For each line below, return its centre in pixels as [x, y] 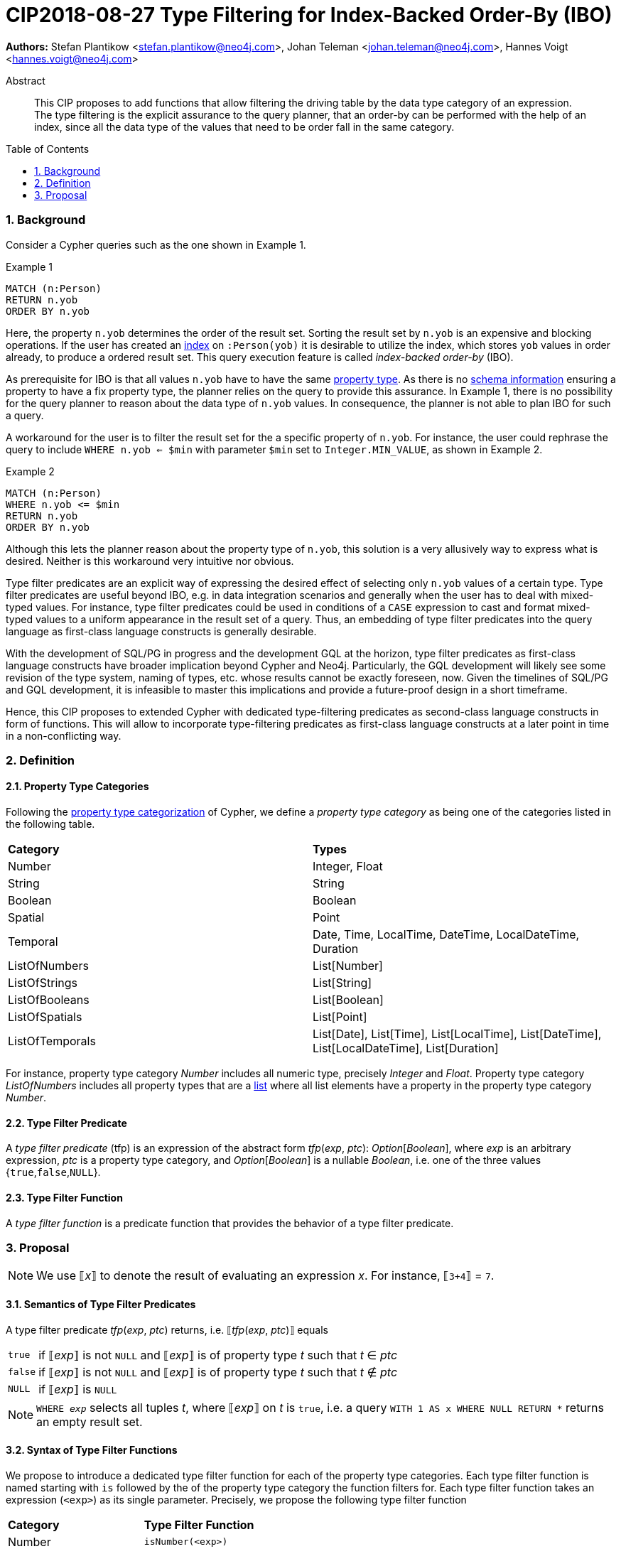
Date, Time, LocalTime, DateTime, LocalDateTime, [446, 935]
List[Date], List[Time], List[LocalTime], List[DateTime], [457, 1034]
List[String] [342, 983]
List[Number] [348, 966]
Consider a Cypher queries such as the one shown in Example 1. [156, 244]
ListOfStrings [43, 983]
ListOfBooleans [49, 1000]
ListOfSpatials [45, 1017]
